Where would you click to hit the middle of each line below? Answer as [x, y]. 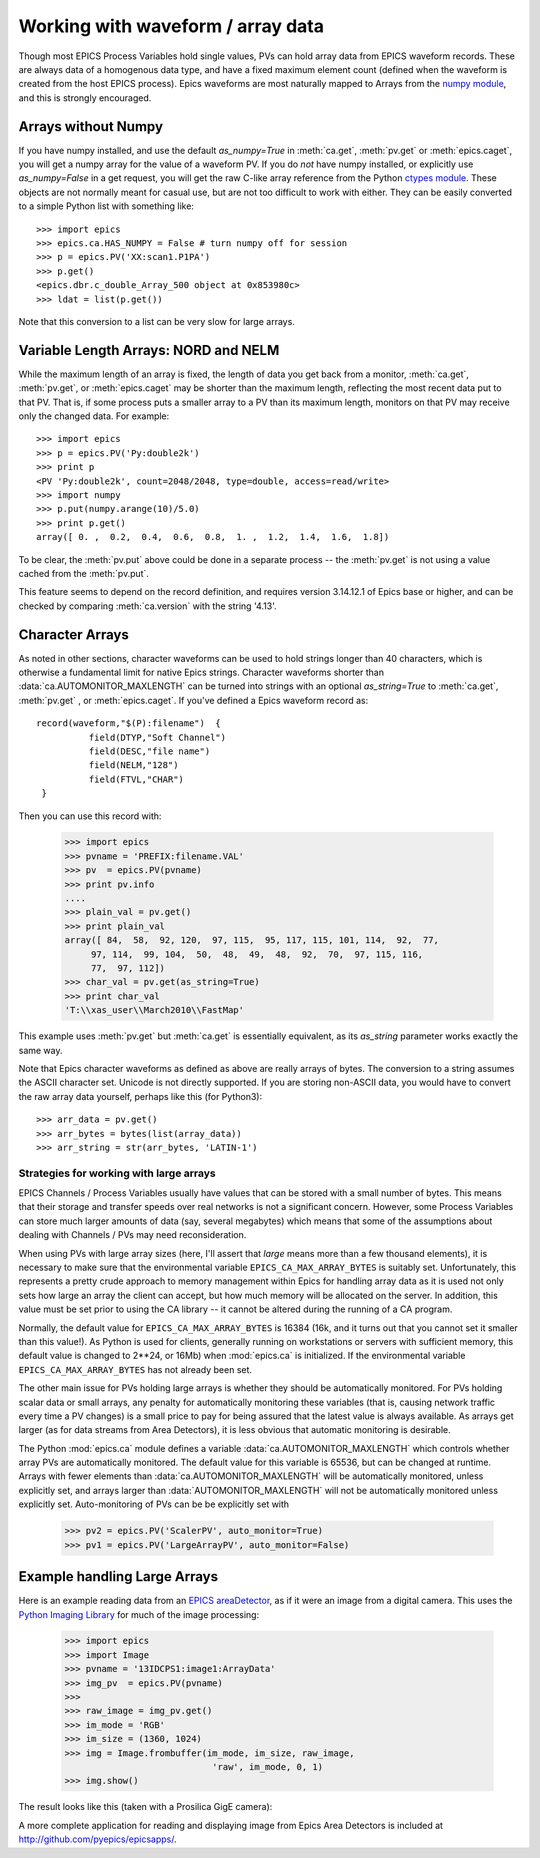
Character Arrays [74, 634]
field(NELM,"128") [133, 765]
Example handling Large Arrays [118, 1576]
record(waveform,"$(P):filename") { [129, 723]
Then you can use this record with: [90, 816]
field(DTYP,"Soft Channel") [157, 737]
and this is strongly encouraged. [85, 97]
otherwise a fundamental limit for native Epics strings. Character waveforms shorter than [201, 672]
